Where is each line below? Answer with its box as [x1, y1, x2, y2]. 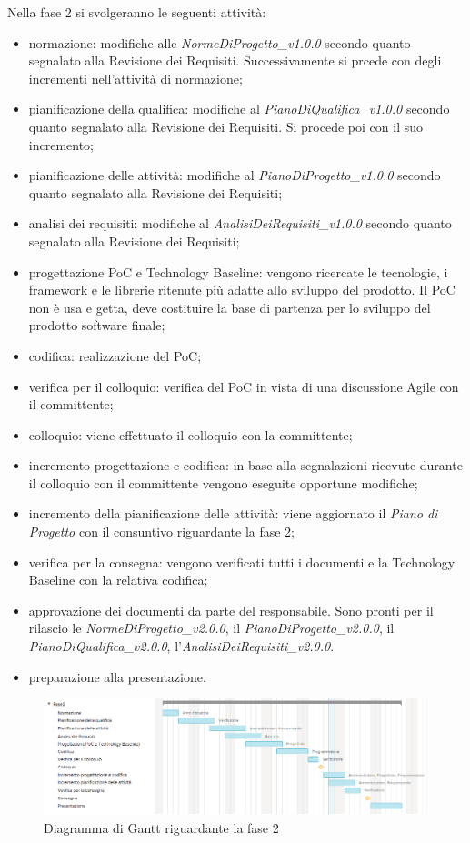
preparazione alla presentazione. [28, 667, 206, 686]
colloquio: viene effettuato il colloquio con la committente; [28, 425, 353, 444]
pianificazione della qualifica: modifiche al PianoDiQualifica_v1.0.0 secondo [28, 99, 450, 118]
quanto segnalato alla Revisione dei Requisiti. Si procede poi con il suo [28, 116, 423, 135]
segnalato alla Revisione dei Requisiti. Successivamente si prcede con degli [28, 51, 442, 70]
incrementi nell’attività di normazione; [28, 68, 243, 87]
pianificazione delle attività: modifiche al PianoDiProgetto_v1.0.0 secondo [28, 166, 441, 185]
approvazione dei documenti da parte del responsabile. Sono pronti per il [28, 600, 434, 619]
